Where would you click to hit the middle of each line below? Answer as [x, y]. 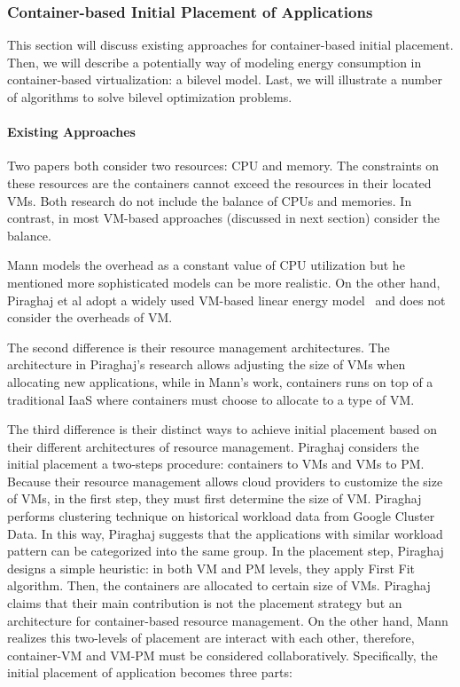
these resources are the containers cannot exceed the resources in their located [219, 182]
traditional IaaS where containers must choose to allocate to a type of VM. [211, 399]
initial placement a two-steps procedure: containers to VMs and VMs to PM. [216, 464]
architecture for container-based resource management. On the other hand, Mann [228, 620]
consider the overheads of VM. [90, 317]
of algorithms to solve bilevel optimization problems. [150, 97]
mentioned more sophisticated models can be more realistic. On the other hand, [224, 282]
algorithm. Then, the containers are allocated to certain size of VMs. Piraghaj [219, 585]
